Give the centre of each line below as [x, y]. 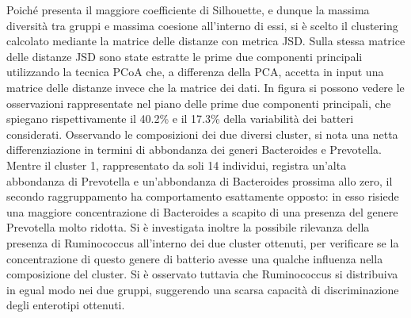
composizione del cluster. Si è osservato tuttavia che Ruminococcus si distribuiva [202, 274]
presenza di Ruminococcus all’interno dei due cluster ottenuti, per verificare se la [203, 242]
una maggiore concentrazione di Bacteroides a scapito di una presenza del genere [202, 211]
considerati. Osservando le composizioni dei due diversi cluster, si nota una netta [202, 134]
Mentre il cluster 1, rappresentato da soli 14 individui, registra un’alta [177, 165]
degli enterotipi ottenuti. [66, 305]
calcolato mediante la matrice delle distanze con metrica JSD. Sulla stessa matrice [206, 41]
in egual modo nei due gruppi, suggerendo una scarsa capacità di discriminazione [203, 289]
